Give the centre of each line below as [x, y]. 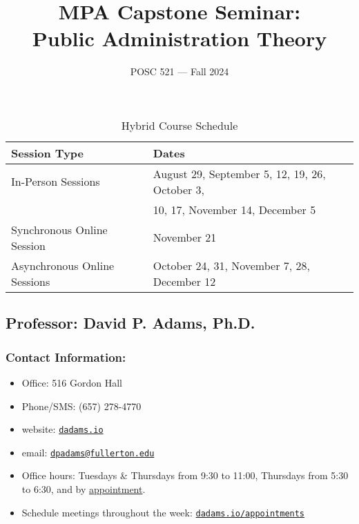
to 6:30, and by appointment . [84, 489]
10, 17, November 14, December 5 [234, 209]
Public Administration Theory [179, 38]
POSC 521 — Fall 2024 [179, 71]
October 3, [179, 189]
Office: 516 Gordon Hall [72, 382]
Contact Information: [66, 357]
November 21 [185, 237]
